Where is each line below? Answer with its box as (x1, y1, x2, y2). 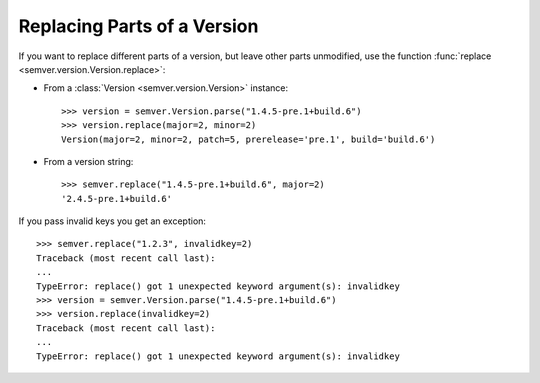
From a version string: (43, 155, 134, 167)
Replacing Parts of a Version (18, 15, 259, 37)
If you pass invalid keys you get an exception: (18, 215, 207, 227)
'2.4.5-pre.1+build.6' (61, 193, 173, 204)
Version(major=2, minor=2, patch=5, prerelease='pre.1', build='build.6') (61, 133, 436, 145)
